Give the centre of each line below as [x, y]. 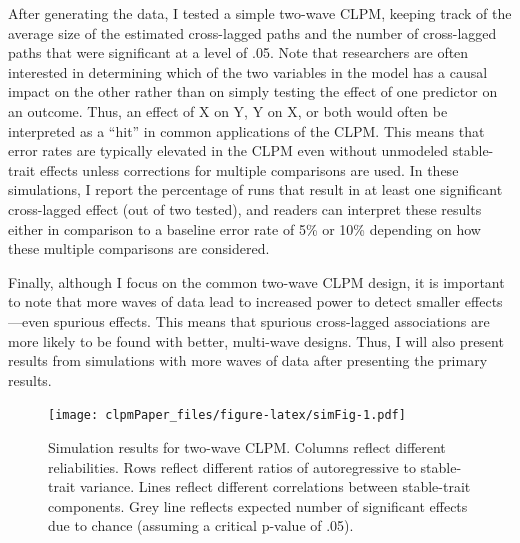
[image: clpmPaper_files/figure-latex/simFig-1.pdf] [227, 415]
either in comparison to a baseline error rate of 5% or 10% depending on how [244, 228]
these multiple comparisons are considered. [139, 248]
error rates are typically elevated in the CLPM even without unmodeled [228, 150]
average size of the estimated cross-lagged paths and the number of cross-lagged [252, 32]
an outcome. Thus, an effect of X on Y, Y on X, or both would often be [228, 110]
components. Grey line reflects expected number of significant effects [258, 505]
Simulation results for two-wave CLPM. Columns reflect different [247, 446]
